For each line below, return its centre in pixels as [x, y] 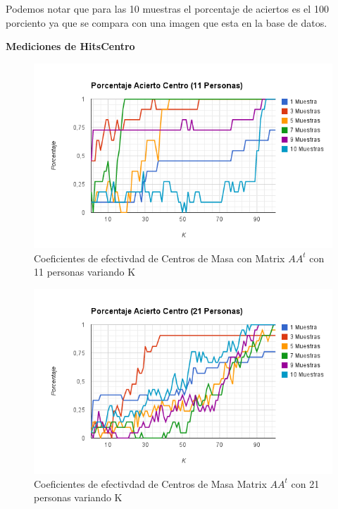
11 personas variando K [85, 272]
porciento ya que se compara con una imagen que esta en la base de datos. [167, 22]
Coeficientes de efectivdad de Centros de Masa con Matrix [159, 258]
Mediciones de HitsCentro [70, 46]
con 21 [305, 483]
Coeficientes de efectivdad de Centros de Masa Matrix [150, 483]
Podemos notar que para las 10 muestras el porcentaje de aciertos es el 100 [167, 8]
